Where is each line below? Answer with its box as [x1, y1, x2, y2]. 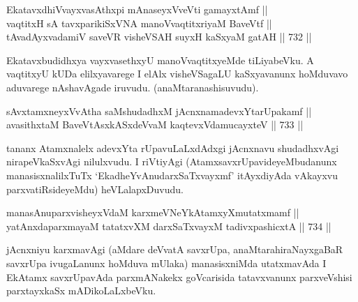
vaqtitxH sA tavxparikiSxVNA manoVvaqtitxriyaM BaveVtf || [6, 15, 272, 30]
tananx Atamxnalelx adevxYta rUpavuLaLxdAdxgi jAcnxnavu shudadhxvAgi [6, 140, 339, 155]
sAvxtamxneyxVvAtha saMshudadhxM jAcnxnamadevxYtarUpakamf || [6, 103, 312, 118]
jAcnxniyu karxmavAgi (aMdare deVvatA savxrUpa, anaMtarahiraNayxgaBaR [6, 242, 343, 257]
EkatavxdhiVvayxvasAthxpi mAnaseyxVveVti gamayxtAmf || [6, 2, 268, 16]
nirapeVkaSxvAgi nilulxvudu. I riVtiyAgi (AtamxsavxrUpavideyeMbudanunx [6, 154, 337, 169]
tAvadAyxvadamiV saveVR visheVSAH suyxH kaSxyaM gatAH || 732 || [6, 29, 312, 44]
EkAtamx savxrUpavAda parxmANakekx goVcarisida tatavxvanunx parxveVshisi [6, 269, 352, 284]
